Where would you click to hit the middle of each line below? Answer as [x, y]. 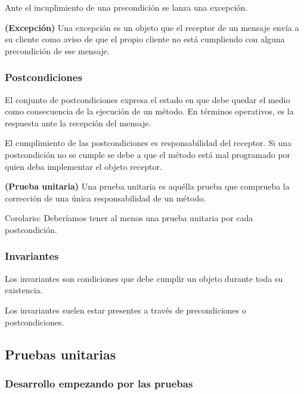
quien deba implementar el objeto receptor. [83, 166]
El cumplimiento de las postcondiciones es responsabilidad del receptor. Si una [148, 143]
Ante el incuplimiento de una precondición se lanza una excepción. [126, 7]
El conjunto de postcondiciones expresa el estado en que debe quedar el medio [148, 99]
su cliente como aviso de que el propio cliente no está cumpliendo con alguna [145, 39]
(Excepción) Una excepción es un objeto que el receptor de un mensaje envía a [152, 27]
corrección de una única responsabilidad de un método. [106, 198]
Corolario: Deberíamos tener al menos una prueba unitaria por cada [129, 218]
